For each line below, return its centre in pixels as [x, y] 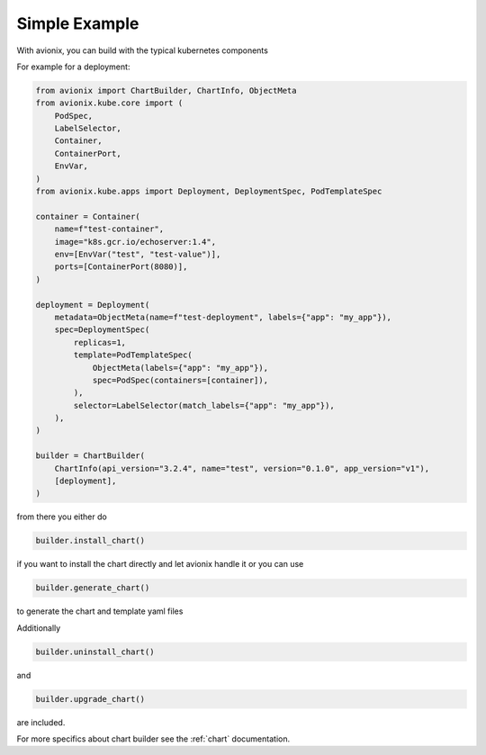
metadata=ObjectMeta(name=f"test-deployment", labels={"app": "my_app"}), [223, 317]
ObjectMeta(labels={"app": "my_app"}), [180, 368]
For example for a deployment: [73, 67]
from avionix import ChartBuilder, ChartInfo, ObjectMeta [166, 90]
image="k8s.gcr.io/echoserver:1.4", [135, 242]
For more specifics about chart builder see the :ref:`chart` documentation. [153, 739]
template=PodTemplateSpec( [133, 355]
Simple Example [78, 23]
